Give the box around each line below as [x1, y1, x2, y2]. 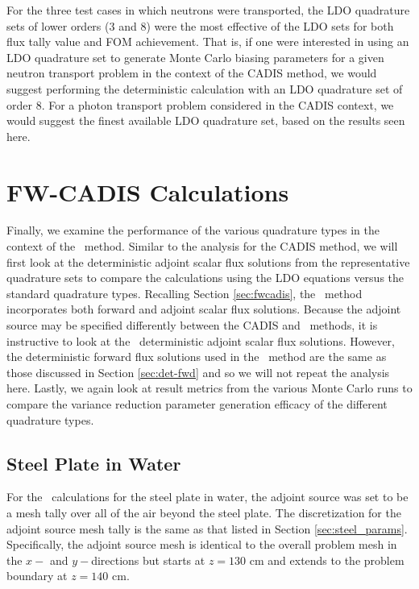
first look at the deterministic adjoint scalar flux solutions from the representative [6, 253, 410, 270]
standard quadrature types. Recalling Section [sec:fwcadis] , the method [6, 284, 363, 301]
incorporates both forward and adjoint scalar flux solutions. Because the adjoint [6, 301, 401, 317]
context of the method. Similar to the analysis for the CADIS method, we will [6, 238, 398, 255]
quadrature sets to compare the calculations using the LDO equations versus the [6, 269, 404, 286]
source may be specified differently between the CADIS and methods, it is [6, 317, 378, 334]
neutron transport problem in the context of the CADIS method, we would [6, 64, 377, 81]
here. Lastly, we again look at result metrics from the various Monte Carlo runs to [6, 380, 413, 396]
